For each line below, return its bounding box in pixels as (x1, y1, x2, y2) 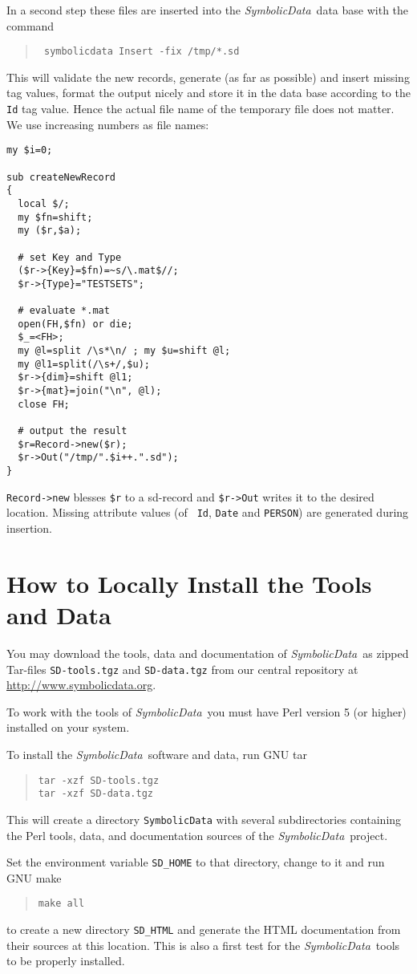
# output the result (18, 425, 128, 437)
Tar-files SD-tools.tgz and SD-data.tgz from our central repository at (6, 660, 358, 677)
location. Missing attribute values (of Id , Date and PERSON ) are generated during (6, 504, 409, 521)
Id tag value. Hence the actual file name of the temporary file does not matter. (6, 100, 395, 117)
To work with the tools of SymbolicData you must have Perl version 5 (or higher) (6, 703, 407, 720)
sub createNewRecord (6, 171, 116, 183)
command (6, 17, 55, 34)
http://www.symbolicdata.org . (6, 676, 156, 693)
